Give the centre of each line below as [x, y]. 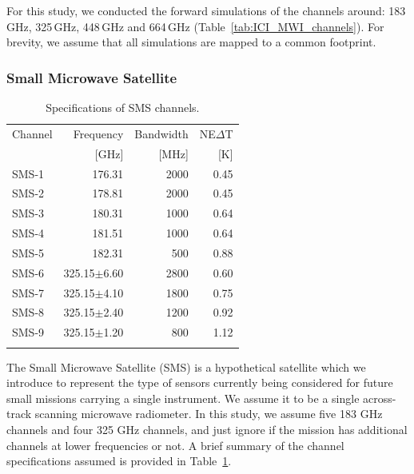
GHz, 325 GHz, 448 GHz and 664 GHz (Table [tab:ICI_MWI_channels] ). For [195, 26]
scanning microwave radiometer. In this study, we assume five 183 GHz [209, 414]
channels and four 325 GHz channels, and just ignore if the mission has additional [207, 429]
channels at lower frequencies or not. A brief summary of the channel [175, 445]
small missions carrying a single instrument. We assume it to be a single [183, 398]
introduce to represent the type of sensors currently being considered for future [200, 382]
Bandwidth [161, 133]
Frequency [98, 133]
